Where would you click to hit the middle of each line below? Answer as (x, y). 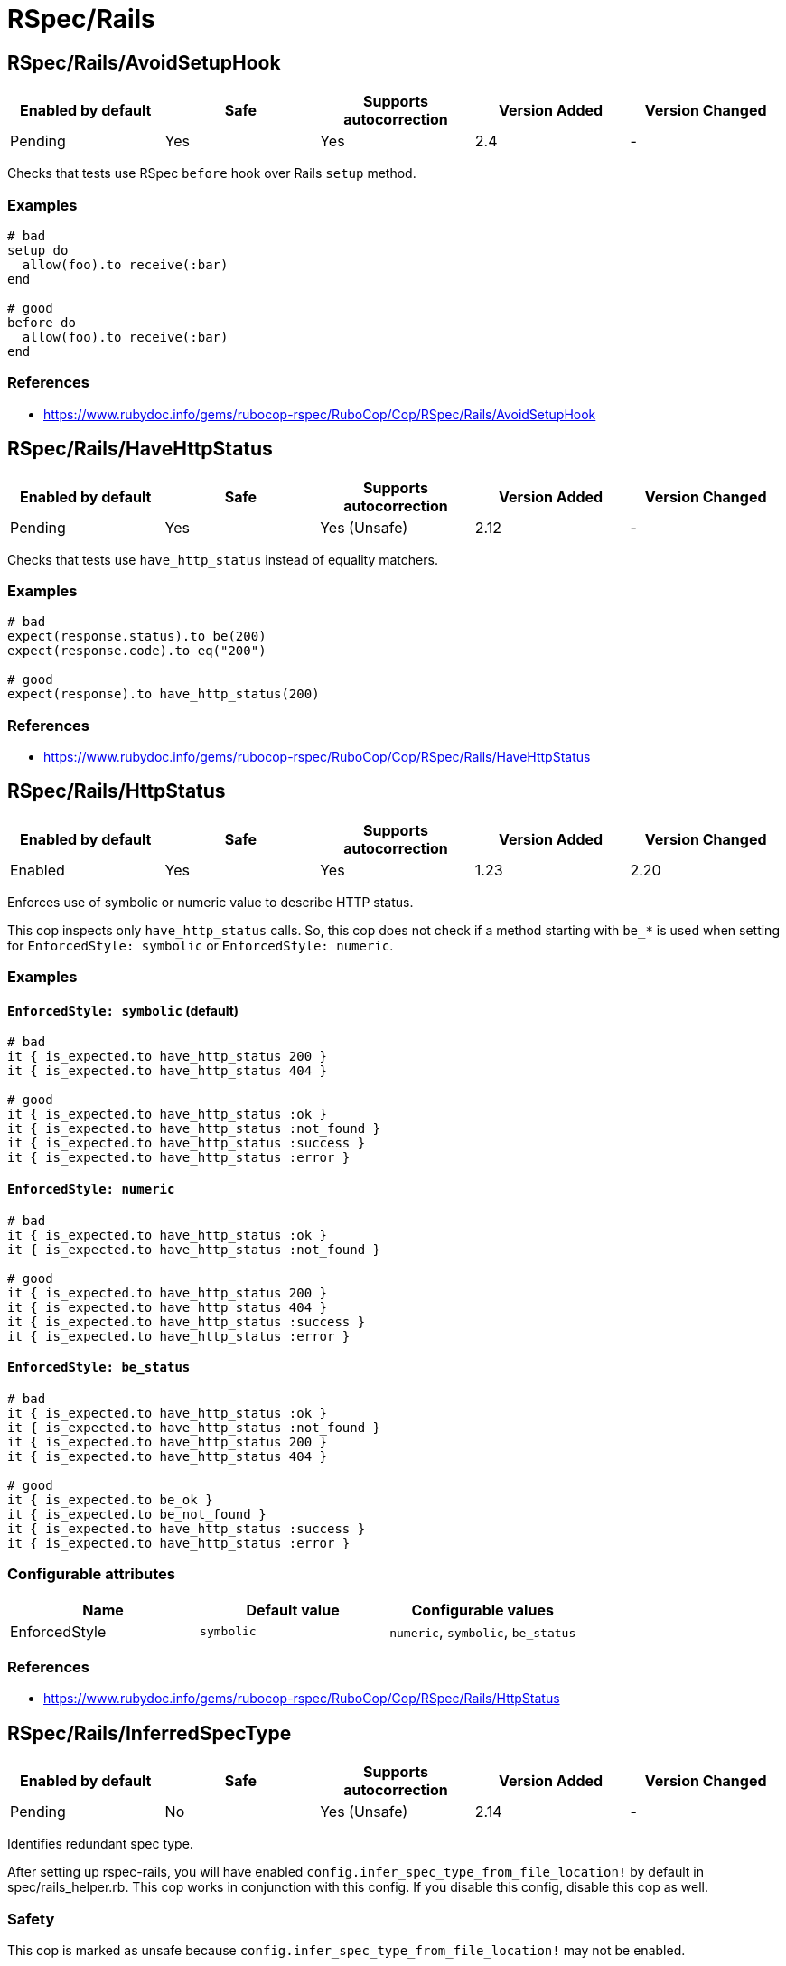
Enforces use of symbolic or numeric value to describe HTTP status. (211, 902)
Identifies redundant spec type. (100, 1844)
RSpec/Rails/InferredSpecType (150, 1733)
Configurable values (482, 1610)
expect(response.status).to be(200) (137, 637)
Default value (293, 1610)
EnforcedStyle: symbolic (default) (123, 1010)
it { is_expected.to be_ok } (110, 1499)
